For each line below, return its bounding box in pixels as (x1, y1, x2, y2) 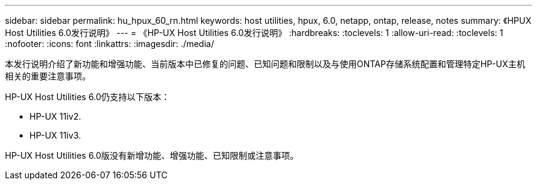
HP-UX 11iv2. (29, 111, 82, 122)
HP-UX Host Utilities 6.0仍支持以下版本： (5, 92, 170, 102)
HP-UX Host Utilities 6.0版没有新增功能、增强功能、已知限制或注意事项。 (5, 150, 299, 161)
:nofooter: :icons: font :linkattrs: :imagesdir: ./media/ (5, 38, 215, 49)
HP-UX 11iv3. (29, 130, 82, 140)
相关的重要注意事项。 (5, 71, 91, 81)
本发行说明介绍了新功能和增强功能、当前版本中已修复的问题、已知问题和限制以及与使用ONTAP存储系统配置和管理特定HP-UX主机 (5, 59, 525, 69)
